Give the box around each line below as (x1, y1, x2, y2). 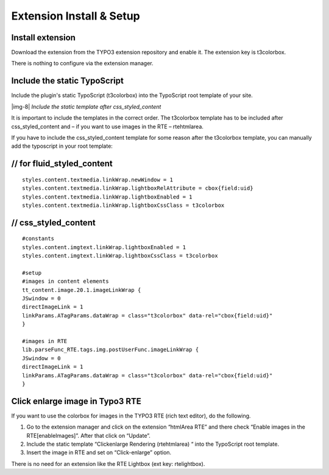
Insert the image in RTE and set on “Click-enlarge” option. (26, 449, 172, 456)
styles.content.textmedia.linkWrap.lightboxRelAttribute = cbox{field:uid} (22, 185, 253, 192)
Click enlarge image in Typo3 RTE (11, 396, 141, 406)
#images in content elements (22, 278, 109, 285)
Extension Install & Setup (11, 9, 140, 23)
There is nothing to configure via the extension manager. (11, 60, 154, 67)
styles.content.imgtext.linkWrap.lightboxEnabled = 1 (22, 244, 186, 250)
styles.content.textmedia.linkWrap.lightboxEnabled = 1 (22, 193, 193, 200)
